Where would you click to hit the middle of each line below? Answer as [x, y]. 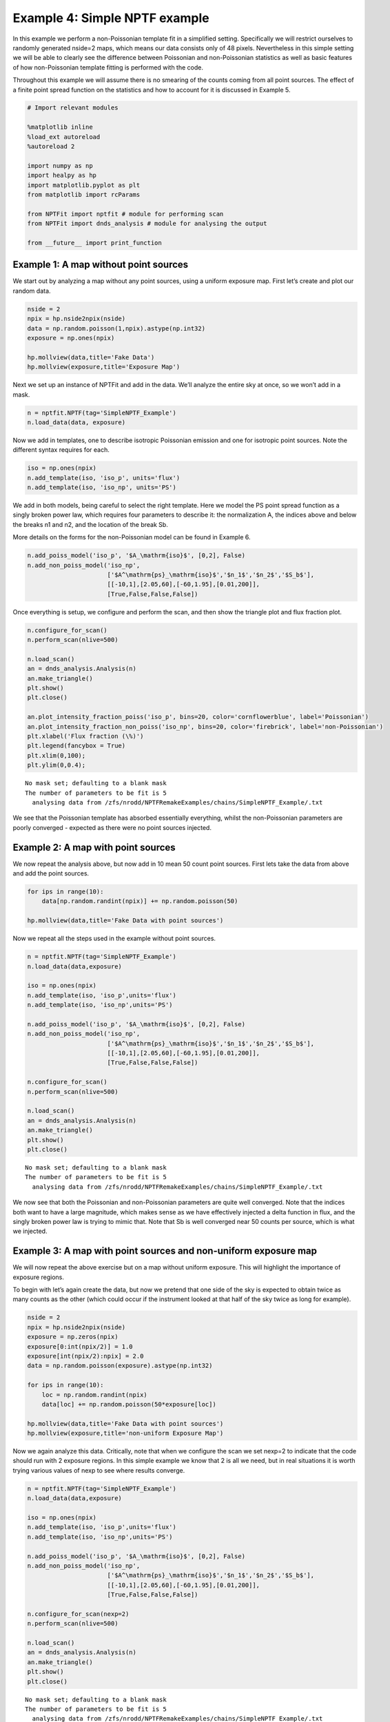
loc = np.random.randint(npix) [94, 1394]
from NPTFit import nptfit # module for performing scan [125, 214]
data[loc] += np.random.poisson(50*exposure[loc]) [129, 1404]
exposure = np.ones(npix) [71, 338]
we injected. [30, 1231]
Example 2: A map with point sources [94, 847]
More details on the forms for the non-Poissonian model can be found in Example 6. [132, 537]
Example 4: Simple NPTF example [111, 18]
